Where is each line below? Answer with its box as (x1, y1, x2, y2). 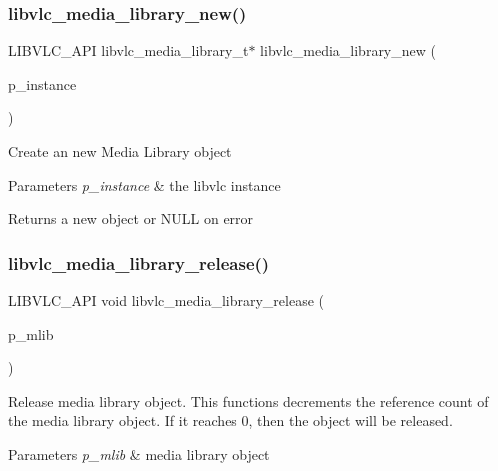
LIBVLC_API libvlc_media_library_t (8, 40, 249, 61)
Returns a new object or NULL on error (8, 208, 254, 229)
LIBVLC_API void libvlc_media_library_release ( (8, 290, 324, 310)
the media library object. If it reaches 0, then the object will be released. (8, 410, 453, 431)
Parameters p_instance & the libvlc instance (8, 174, 281, 195)
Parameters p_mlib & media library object (8, 443, 270, 464)
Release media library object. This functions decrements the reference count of (8, 390, 489, 411)
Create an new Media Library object (8, 141, 232, 161)
